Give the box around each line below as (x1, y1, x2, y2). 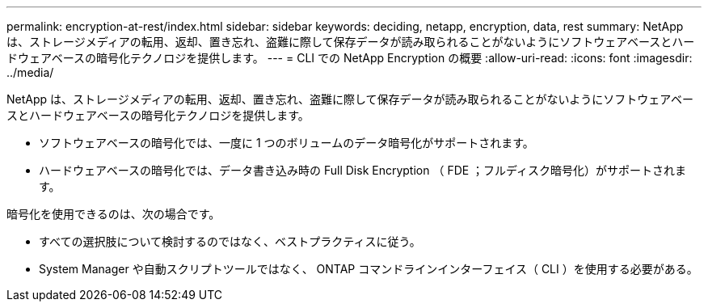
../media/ (6, 65, 54, 79)
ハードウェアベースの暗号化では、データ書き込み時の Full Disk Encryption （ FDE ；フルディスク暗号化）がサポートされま (39, 163, 687, 177)
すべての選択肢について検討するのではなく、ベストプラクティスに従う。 (39, 234, 421, 248)
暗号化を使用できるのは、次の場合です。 (6, 207, 221, 221)
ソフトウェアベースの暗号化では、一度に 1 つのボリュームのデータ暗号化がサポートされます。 (39, 136, 534, 150)
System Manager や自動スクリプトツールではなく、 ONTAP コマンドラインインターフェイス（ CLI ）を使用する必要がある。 (39, 262, 698, 276)
